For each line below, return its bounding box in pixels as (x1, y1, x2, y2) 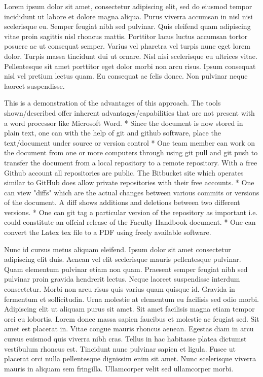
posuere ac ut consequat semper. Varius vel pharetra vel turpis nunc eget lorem (4, 41, 250, 51)
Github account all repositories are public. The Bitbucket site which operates (4, 167, 244, 178)
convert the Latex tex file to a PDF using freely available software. (4, 227, 211, 237)
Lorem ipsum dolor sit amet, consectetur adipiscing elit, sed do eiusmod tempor (4, 1, 252, 11)
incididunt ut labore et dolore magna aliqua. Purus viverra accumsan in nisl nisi (4, 11, 253, 21)
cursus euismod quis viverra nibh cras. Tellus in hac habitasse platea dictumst (4, 333, 247, 344)
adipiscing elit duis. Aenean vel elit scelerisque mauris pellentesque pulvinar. (4, 254, 241, 264)
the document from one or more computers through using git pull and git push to (4, 147, 258, 158)
